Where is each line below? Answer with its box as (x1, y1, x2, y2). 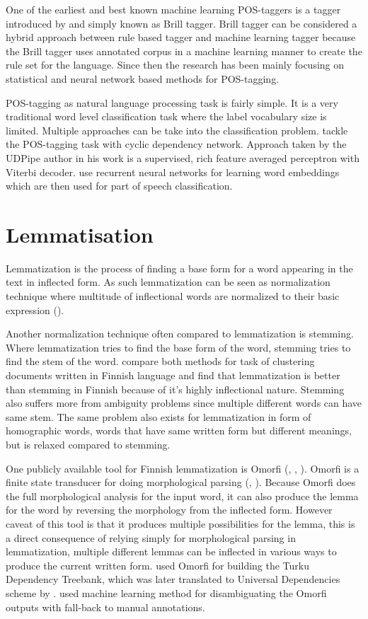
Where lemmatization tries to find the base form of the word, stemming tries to (6, 340, 351, 354)
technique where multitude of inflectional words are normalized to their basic (6, 289, 340, 303)
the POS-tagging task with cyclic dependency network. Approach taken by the (6, 137, 347, 151)
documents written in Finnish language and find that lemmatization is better (6, 368, 340, 382)
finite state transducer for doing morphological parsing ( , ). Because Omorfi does (6, 475, 356, 490)
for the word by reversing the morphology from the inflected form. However (6, 502, 333, 517)
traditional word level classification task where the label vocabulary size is (6, 109, 327, 124)
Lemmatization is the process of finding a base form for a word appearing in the (6, 260, 353, 275)
